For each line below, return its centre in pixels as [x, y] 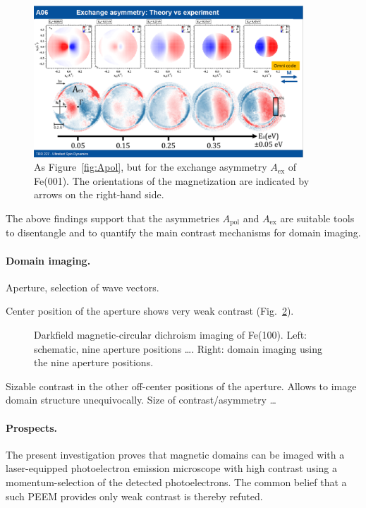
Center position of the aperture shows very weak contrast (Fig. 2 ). [150, 311]
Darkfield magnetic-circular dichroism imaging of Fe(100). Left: [171, 335]
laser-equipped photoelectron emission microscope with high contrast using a [172, 468]
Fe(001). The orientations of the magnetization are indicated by [172, 180]
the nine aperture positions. [94, 362]
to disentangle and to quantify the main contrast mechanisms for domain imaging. [183, 232]
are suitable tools [317, 218]
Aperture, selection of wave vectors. [83, 287]
